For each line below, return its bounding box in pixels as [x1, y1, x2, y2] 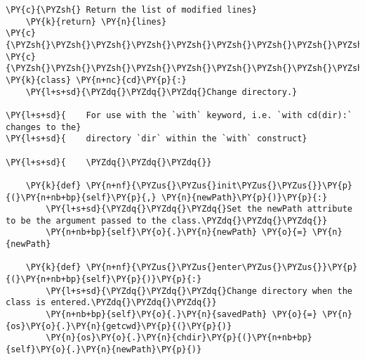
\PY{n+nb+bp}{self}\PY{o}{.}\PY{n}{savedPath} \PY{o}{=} [46, 309, 317, 320]
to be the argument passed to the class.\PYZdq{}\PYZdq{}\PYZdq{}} [6, 215, 328, 226]
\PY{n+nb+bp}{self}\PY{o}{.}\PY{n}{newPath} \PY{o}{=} [46, 227, 307, 238]
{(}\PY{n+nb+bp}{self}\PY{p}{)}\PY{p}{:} [6, 274, 202, 285]
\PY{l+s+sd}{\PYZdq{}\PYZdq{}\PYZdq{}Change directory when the [46, 285, 352, 296]
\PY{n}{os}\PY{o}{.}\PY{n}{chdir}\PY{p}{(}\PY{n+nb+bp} [46, 333, 312, 343]
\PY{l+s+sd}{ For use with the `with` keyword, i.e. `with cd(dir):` [6, 110, 352, 120]
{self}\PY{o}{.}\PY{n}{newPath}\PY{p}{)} [6, 345, 202, 355]
